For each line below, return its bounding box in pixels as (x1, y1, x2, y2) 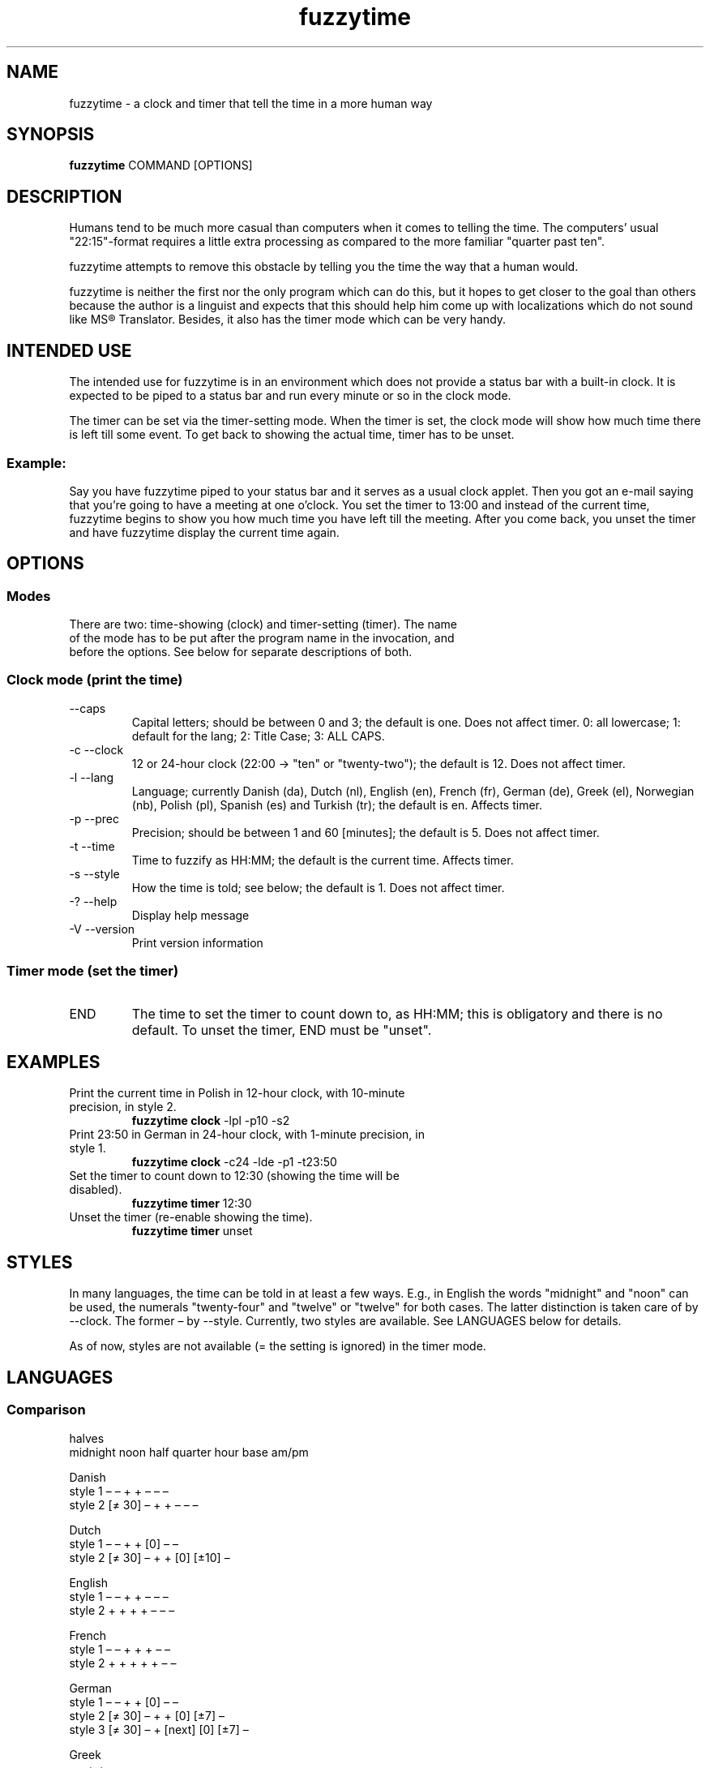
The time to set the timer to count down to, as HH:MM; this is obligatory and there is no (131, 1005, 663, 1022)
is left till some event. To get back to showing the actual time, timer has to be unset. (69, 427, 515, 442)
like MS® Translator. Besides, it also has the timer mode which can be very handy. (69, 312, 507, 327)
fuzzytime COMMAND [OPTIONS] (69, 158, 253, 173)
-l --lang (69, 770, 114, 784)
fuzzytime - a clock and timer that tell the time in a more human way (69, 96, 433, 110)
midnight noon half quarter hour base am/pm (69, 1444, 309, 1459)
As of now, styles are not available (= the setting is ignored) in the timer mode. (69, 1339, 486, 1354)
